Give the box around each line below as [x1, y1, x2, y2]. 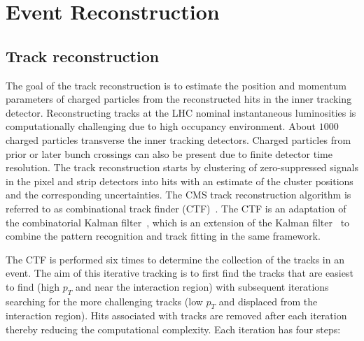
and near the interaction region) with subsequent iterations [75, 279, 329, 293]
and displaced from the [218, 293, 318, 308]
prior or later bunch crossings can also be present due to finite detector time [6, 146, 332, 161]
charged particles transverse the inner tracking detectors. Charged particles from [6, 132, 351, 147]
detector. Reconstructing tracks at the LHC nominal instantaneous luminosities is [6, 105, 356, 119]
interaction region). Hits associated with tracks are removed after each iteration [6, 308, 347, 323]
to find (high [6, 279, 60, 293]
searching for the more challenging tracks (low [6, 293, 203, 308]
